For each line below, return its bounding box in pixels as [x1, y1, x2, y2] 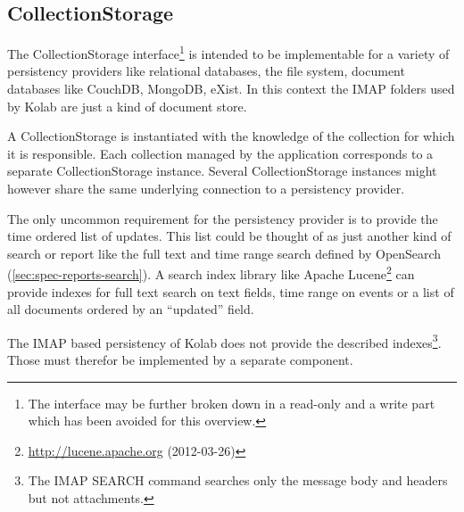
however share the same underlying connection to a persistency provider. [7, 179, 405, 198]
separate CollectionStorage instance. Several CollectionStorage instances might [7, 161, 437, 180]
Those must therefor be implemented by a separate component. [7, 351, 353, 369]
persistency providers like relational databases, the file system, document [7, 62, 405, 80]
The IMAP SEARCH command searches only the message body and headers [28, 471, 448, 490]
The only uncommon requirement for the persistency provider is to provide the [7, 209, 438, 227]
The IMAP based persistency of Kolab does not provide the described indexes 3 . [7, 330, 442, 351]
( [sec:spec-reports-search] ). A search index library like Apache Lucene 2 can [7, 262, 415, 284]
